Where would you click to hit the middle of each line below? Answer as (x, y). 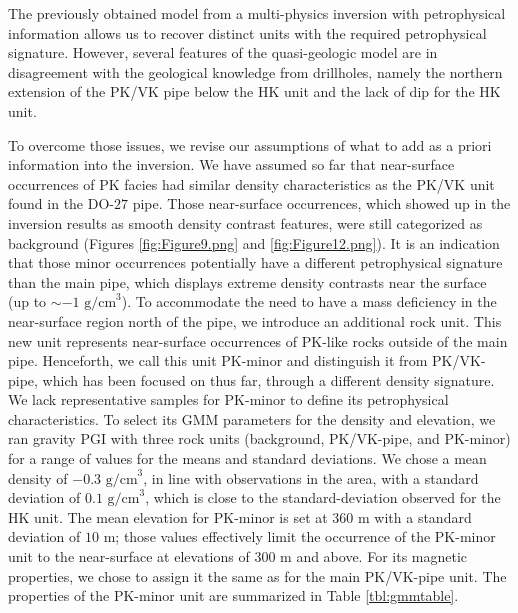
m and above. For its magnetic (374, 556)
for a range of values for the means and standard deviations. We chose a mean (247, 458)
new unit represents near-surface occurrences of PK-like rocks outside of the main (258, 340)
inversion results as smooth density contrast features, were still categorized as (245, 222)
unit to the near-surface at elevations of (129, 556)
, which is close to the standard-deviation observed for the (323, 497)
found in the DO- (61, 203)
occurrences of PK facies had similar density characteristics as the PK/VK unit (251, 183)
